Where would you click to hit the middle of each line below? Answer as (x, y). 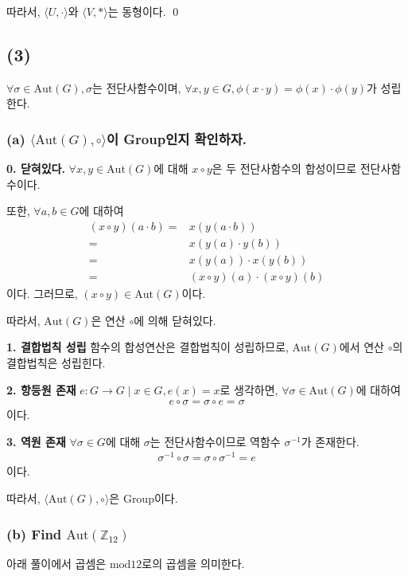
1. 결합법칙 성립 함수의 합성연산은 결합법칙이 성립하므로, (148, 347)
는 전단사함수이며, (136, 87)
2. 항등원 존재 (41, 389)
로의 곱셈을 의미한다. (193, 563)
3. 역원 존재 (36, 441)
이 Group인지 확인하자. (176, 138)
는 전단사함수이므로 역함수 (215, 441)
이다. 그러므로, (42, 294)
